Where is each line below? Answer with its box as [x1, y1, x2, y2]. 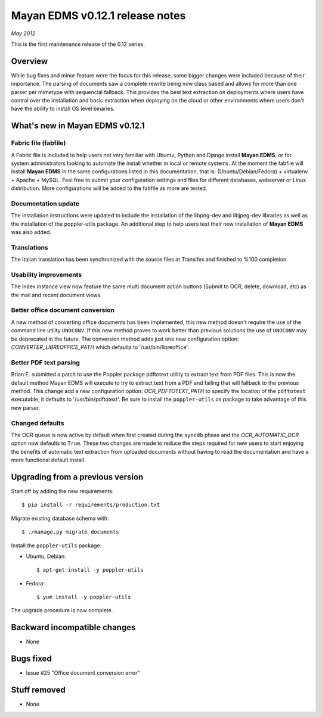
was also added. [11, 229, 52, 236]
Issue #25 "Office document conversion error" [26, 669, 140, 677]
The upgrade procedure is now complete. [11, 607, 113, 614]
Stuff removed [11, 685, 66, 695]
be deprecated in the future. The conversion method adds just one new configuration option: [11, 335, 239, 342]
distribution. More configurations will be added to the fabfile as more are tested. [11, 185, 208, 192]
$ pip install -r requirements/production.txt [21, 501, 160, 509]
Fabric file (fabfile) [11, 139, 66, 147]
